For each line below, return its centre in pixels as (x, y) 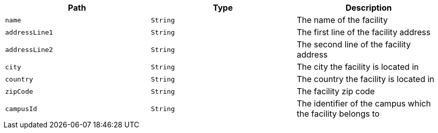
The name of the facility (342, 20)
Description (369, 8)
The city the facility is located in (358, 67)
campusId (21, 109)
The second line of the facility (354, 44)
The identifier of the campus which (364, 103)
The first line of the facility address (364, 32)
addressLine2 (29, 49)
